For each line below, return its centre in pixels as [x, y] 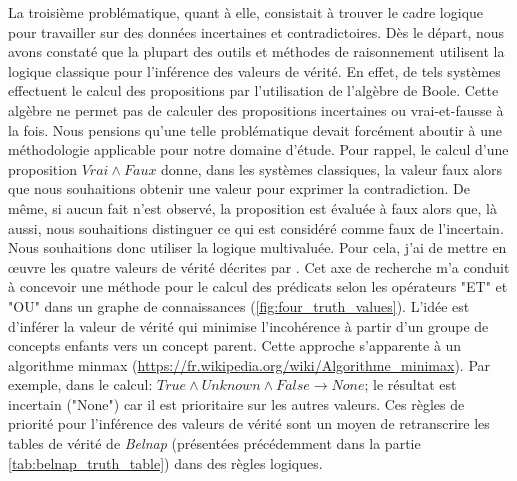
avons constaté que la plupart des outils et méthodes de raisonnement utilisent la [256, 51]
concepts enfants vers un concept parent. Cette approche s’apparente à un [235, 345]
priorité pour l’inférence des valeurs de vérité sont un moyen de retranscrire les [249, 423]
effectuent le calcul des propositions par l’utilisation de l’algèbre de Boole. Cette [253, 90]
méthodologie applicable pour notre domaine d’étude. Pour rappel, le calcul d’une [258, 149]
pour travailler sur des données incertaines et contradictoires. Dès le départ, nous [256, 31]
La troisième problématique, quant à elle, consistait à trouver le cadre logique [246, 12]
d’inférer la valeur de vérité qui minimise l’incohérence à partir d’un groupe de [248, 325]
